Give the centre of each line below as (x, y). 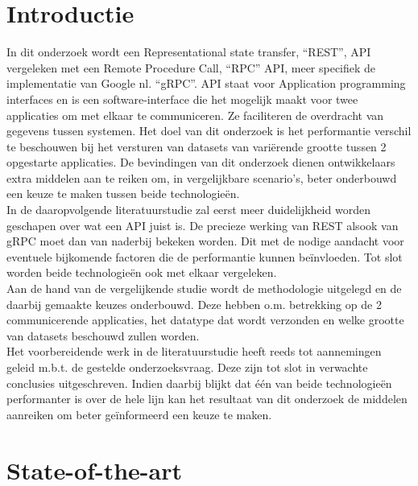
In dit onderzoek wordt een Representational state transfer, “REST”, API (189, 52)
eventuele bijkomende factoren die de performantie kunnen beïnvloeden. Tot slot (205, 256)
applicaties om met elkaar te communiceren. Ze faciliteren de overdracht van (195, 115)
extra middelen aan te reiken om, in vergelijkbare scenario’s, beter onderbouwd (202, 177)
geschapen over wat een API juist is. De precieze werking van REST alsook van (203, 225)
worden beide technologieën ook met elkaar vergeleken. (142, 272)
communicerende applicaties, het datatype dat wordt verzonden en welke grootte (205, 320)
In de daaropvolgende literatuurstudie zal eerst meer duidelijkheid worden (188, 210)
